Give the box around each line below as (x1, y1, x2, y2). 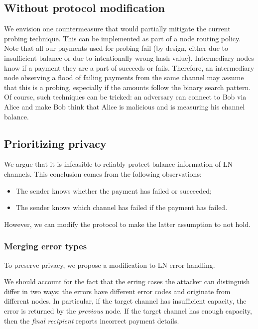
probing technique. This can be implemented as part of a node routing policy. (4, 33, 241, 43)
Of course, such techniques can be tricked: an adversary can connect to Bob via (4, 92, 247, 102)
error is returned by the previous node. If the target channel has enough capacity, (4, 305, 252, 316)
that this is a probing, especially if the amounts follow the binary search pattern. (4, 82, 251, 92)
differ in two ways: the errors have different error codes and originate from (4, 286, 231, 296)
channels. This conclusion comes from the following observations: (4, 168, 202, 179)
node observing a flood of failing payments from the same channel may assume (4, 72, 244, 83)
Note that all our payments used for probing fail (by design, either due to (4, 43, 228, 53)
